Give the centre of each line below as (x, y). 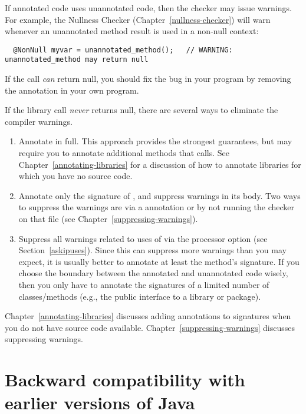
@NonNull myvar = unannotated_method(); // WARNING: (123, 50)
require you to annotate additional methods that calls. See (124, 153)
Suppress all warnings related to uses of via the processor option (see (143, 238)
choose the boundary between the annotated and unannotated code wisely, (153, 273)
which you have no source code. (75, 176)
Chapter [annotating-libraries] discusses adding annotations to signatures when (148, 316)
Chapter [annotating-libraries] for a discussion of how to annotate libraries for (160, 164)
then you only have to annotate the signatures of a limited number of (144, 284)
